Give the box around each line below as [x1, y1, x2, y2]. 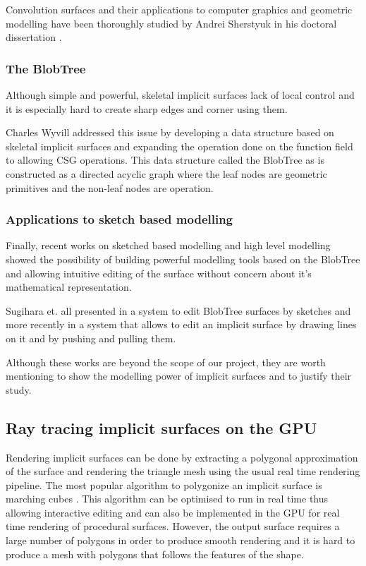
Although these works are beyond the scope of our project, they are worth [6, 354, 326, 369]
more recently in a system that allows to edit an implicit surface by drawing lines [6, 317, 357, 332]
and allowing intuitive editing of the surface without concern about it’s [6, 265, 312, 280]
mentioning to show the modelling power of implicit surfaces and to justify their [6, 368, 352, 383]
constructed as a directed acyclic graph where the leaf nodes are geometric [6, 166, 327, 181]
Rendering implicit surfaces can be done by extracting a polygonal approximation [6, 450, 358, 464]
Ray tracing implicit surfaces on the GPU [6, 416, 317, 438]
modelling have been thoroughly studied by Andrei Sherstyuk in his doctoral [6, 16, 337, 30]
